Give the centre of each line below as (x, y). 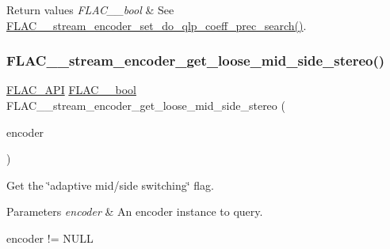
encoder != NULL (50, 238)
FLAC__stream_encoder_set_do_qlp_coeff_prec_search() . (157, 25)
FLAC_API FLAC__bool (71, 90)
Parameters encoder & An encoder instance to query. (135, 211)
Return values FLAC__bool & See (90, 9)
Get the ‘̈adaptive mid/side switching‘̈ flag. (110, 185)
